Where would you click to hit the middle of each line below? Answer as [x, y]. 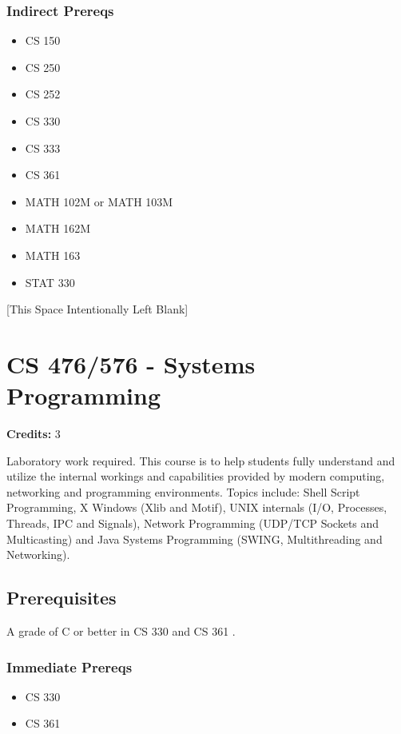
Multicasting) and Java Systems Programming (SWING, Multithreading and [195, 539]
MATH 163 [53, 255]
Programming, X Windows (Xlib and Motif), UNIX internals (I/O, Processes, [197, 507]
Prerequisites [62, 598]
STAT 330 [50, 282]
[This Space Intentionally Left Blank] [97, 309]
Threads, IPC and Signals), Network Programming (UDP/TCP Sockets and [193, 523]
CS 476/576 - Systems [131, 363]
